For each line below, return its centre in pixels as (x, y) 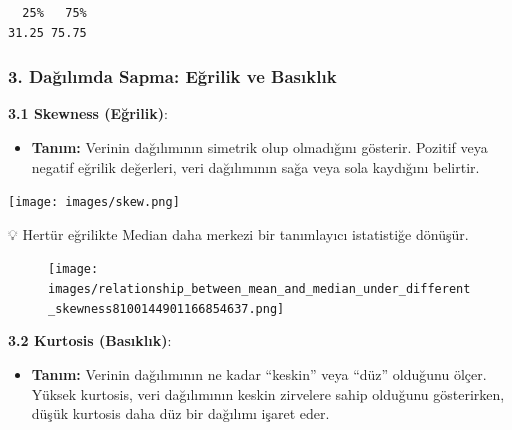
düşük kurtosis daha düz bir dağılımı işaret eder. (180, 413)
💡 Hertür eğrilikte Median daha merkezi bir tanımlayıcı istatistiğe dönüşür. (238, 233)
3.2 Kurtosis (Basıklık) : (90, 340)
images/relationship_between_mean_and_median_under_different (259, 289)
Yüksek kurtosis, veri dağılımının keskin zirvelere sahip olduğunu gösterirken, (268, 393)
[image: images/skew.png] (94, 202)
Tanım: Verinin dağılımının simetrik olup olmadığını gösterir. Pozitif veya (259, 147)
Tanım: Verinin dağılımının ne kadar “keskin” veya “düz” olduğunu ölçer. (259, 374)
